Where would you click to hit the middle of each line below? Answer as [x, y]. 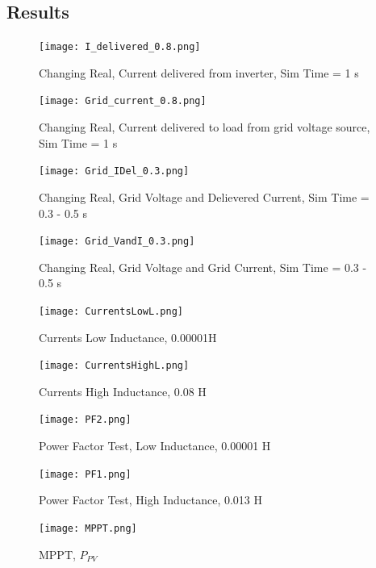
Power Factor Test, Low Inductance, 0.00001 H [155, 446]
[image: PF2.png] [85, 420]
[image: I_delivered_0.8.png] [120, 47]
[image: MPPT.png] [88, 528]
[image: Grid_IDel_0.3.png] [114, 171]
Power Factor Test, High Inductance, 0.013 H [151, 500]
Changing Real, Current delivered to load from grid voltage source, [205, 127]
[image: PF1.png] [85, 474]
